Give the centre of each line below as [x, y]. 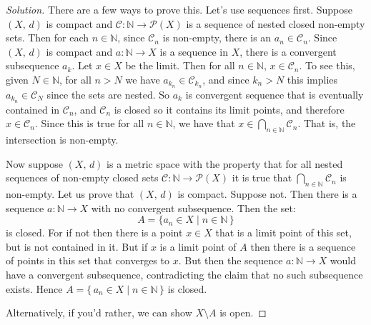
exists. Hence [34, 288]
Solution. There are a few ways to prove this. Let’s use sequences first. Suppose [179, 9]
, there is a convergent [288, 51]
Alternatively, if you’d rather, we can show [99, 312]
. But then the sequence [231, 260]
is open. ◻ [243, 312]
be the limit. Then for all [180, 65]
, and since [226, 79]
